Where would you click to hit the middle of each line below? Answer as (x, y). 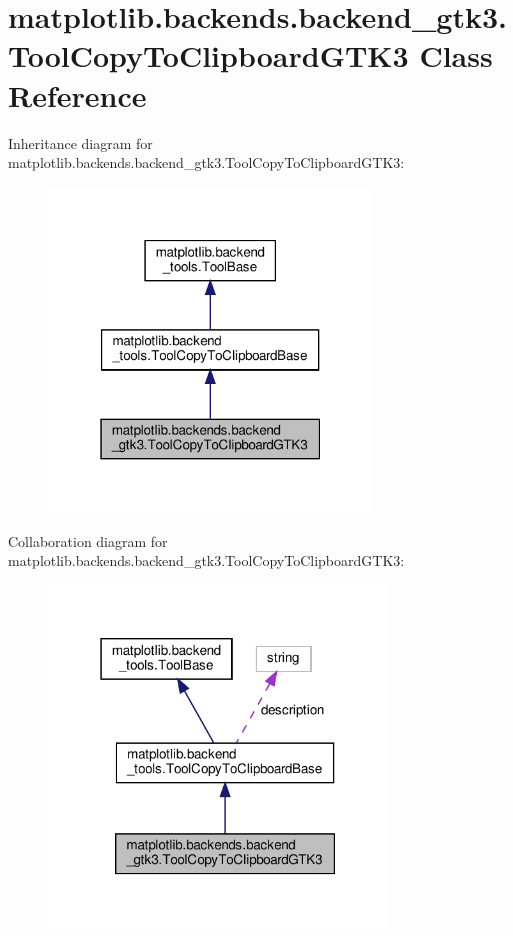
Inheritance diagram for (80, 142)
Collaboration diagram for (88, 540)
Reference (77, 94)
